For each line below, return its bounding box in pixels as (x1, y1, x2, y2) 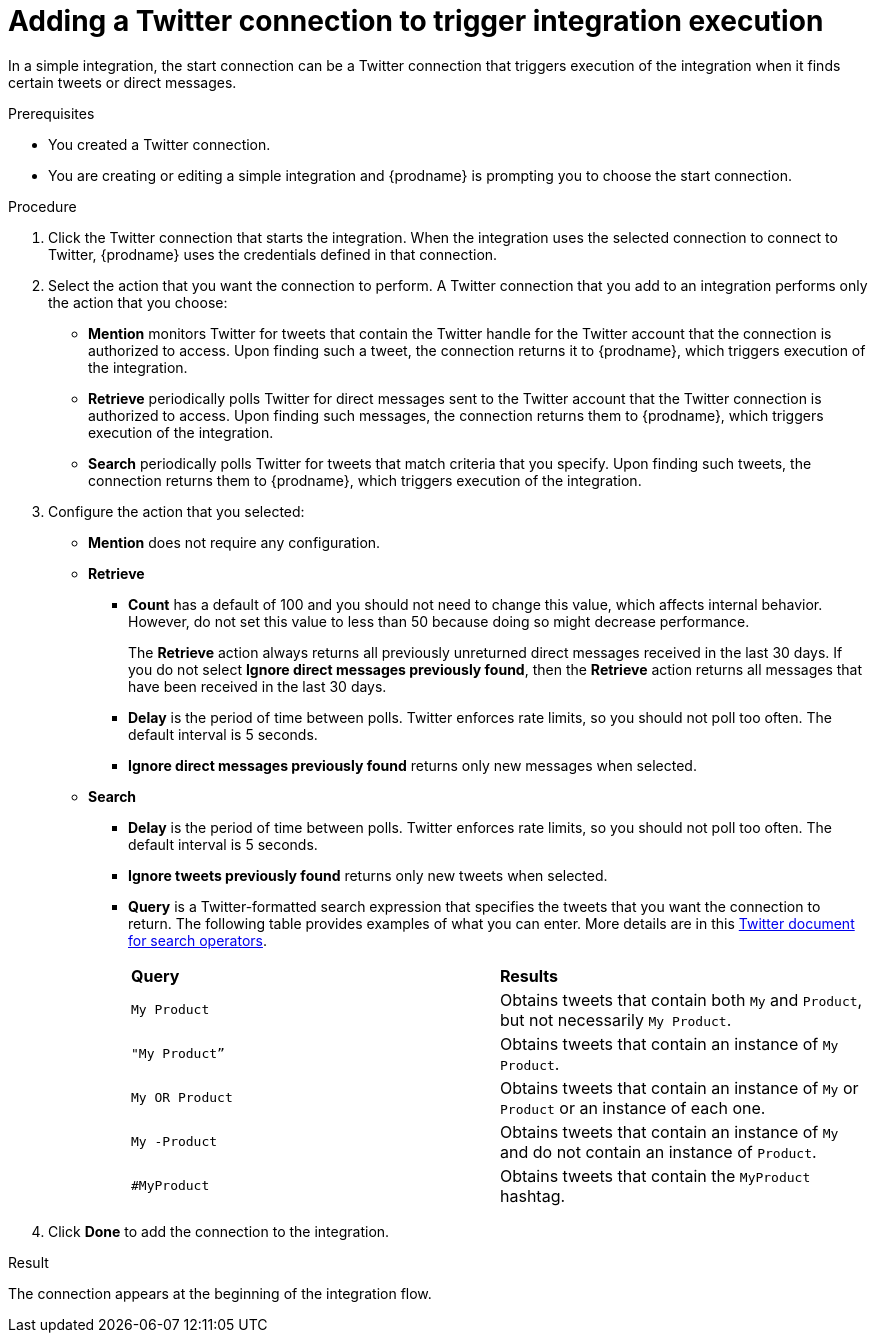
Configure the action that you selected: (48, 502, 305, 520)
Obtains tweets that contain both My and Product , (500, 989, 863, 1010)
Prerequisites (8, 104, 95, 122)
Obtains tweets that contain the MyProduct (500, 1165, 811, 1186)
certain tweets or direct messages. (8, 73, 237, 91)
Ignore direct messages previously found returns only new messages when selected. (128, 756, 697, 774)
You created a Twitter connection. (48, 135, 271, 153)
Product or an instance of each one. (500, 1097, 766, 1118)
